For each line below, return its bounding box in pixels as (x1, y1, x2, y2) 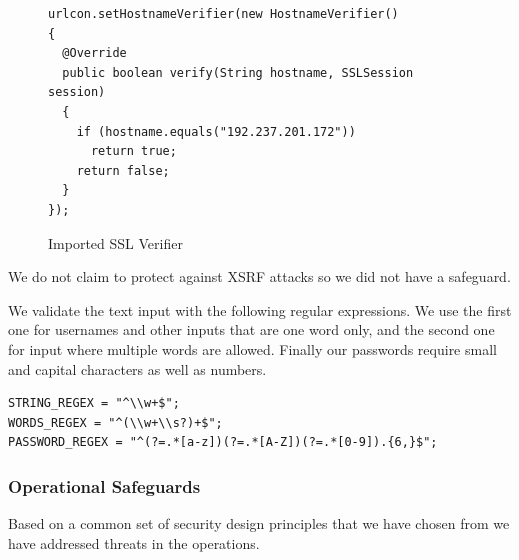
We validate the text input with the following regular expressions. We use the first (8, 299, 512, 320)
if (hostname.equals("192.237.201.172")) (76, 124, 356, 139)
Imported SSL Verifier (48, 232, 183, 253)
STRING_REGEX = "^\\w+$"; (8, 396, 180, 411)
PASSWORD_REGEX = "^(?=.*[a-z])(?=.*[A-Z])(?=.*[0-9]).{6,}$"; (8, 435, 438, 450)
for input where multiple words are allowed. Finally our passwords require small (8, 338, 497, 359)
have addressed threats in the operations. (8, 532, 260, 553)
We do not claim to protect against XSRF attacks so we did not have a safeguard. (8, 266, 511, 287)
